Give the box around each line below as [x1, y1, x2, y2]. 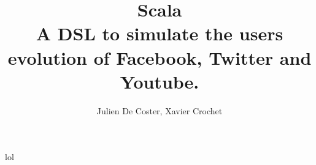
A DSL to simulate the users [36, 21, 283, 46]
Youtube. [120, 68, 199, 94]
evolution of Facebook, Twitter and [7, 45, 312, 70]
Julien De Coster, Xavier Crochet [96, 104, 223, 117]
